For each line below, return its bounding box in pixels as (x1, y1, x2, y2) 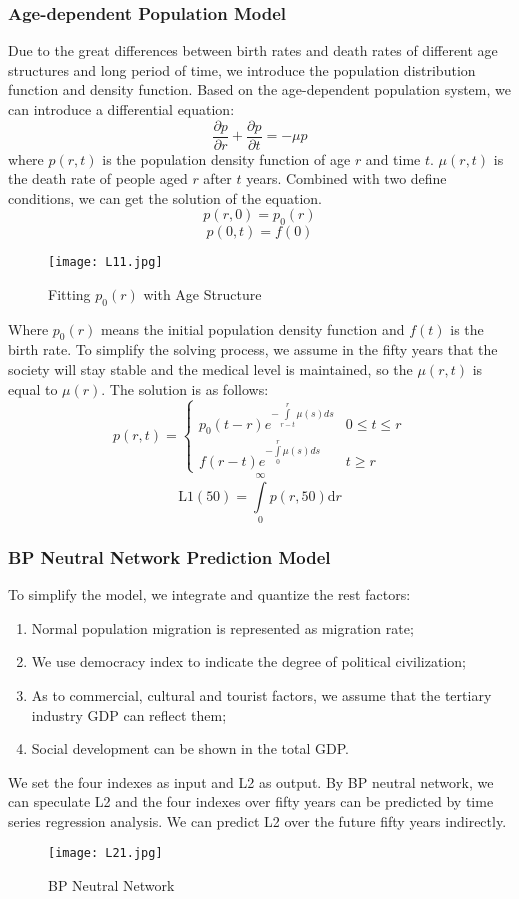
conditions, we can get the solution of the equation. (8, 187, 322, 208)
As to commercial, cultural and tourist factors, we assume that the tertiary (31, 684, 492, 705)
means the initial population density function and (100, 318, 405, 339)
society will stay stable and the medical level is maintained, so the (8, 359, 413, 380)
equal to (8, 378, 58, 399)
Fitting (48, 283, 91, 304)
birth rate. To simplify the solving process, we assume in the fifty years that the (8, 339, 498, 360)
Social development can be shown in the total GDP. (31, 738, 349, 759)
